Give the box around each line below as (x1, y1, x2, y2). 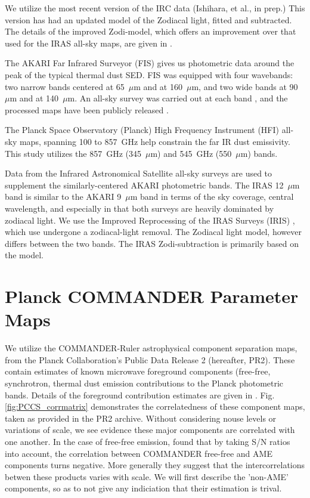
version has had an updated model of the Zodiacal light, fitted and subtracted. (5, 13, 292, 26)
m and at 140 (10, 92, 59, 104)
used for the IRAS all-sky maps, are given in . (5, 36, 172, 49)
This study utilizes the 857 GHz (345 (5, 147, 141, 159)
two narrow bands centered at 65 (5, 80, 125, 92)
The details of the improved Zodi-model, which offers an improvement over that (5, 25, 296, 38)
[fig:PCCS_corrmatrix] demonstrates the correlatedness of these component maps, (5, 400, 305, 413)
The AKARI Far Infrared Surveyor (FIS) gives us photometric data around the (5, 57, 294, 69)
